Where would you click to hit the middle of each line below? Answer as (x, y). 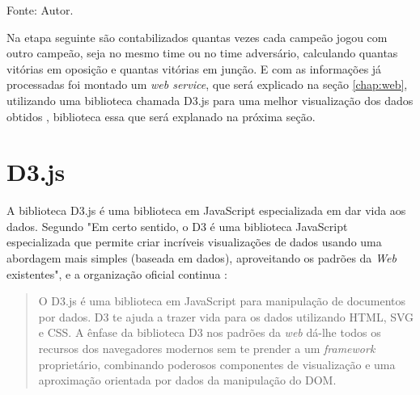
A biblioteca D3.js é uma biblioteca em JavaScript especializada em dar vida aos (206, 210)
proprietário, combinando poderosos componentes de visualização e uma (217, 364)
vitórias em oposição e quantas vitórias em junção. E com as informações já (194, 68)
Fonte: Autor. (40, 10)
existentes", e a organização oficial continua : (117, 273)
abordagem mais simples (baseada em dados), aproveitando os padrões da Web (202, 258)
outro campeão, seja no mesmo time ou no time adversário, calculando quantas (202, 53)
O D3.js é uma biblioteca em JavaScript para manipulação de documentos (222, 301)
